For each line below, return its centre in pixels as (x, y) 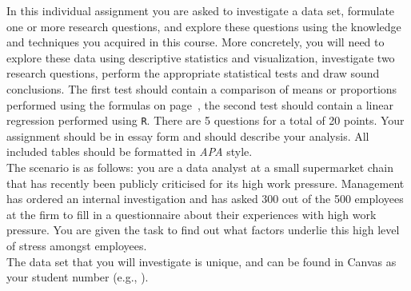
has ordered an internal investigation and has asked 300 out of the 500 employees (205, 199)
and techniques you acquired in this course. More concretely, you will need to (196, 42)
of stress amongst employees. (77, 245)
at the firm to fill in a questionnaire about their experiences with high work (192, 214)
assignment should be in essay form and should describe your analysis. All (188, 136)
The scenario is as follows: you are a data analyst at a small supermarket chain (200, 167)
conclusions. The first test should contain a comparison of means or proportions (202, 88)
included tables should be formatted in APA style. (130, 151)
